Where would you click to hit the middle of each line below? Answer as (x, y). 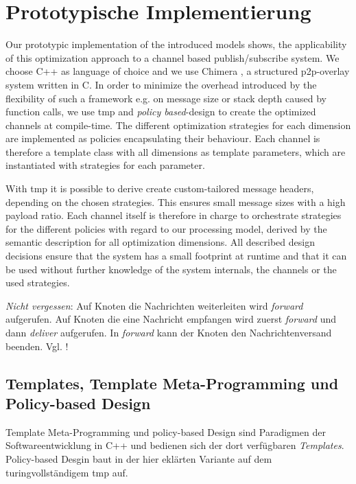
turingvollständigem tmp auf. (67, 472)
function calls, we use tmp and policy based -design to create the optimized (161, 112)
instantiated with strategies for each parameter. (105, 165)
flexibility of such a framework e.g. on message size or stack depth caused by (166, 98)
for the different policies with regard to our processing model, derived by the (166, 228)
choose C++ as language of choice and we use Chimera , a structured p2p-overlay (178, 71)
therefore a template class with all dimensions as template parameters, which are (176, 151)
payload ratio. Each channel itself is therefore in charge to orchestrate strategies (174, 215)
